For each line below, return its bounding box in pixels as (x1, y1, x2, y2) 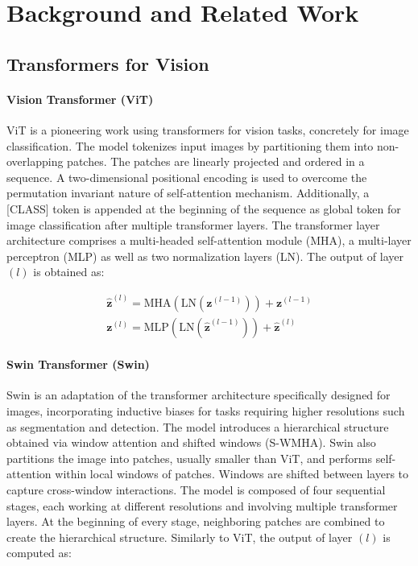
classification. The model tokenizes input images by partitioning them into (6, 137, 374, 154)
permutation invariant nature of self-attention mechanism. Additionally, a (6, 184, 370, 201)
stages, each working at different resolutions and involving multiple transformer (6, 497, 398, 514)
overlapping (6, 153, 64, 170)
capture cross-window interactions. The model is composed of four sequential (6, 481, 386, 498)
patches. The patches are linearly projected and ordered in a (67, 153, 365, 170)
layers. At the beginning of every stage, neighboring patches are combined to (6, 513, 385, 530)
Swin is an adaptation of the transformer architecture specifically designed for (6, 386, 391, 403)
